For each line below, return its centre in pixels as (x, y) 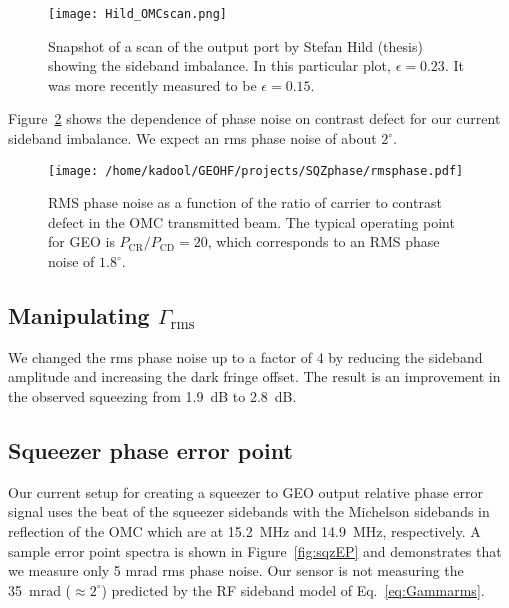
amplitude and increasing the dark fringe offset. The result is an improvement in (254, 376)
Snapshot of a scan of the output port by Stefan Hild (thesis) (235, 45)
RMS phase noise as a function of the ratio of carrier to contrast (245, 202)
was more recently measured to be (152, 84)
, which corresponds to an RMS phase (323, 241)
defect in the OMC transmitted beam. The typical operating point (251, 221)
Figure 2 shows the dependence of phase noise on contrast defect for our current (254, 118)
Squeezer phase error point (150, 450)
